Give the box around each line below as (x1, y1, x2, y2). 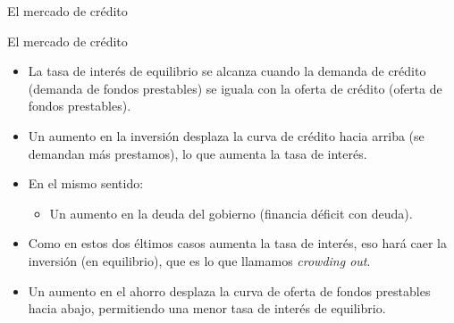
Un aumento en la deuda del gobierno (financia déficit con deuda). (49, 203, 413, 222)
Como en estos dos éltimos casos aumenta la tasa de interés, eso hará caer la (28, 234, 447, 253)
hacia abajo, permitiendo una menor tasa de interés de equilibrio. (28, 299, 386, 318)
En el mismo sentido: (28, 174, 144, 193)
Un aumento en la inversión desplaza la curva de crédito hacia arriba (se (28, 126, 425, 145)
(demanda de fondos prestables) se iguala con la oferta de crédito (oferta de (28, 79, 442, 97)
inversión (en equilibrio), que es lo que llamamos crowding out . (28, 251, 371, 269)
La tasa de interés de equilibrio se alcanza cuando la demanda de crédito (28, 62, 426, 80)
